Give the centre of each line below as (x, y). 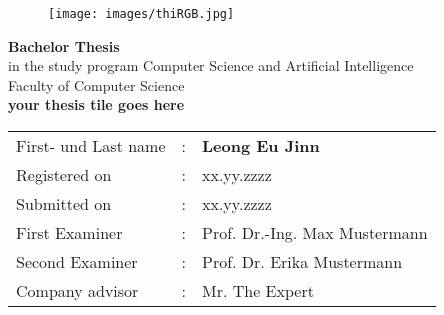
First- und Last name (91, 146)
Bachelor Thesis (64, 45)
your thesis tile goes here (96, 104)
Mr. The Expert (258, 291)
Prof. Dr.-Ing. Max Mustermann (315, 233)
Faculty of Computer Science (96, 84)
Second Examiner (77, 262)
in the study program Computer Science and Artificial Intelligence (211, 65)
